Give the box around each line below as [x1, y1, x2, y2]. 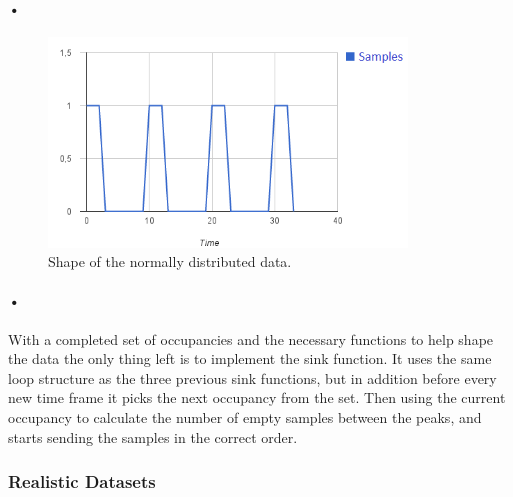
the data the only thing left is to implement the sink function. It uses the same [8, 348, 492, 369]
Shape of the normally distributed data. [48, 251, 292, 272]
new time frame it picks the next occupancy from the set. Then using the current [8, 387, 506, 408]
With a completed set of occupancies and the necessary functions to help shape [8, 328, 494, 349]
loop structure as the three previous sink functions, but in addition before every [8, 367, 497, 388]
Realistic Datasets [8, 469, 156, 494]
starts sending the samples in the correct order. [8, 426, 298, 447]
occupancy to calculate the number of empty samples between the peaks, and [8, 406, 482, 427]
